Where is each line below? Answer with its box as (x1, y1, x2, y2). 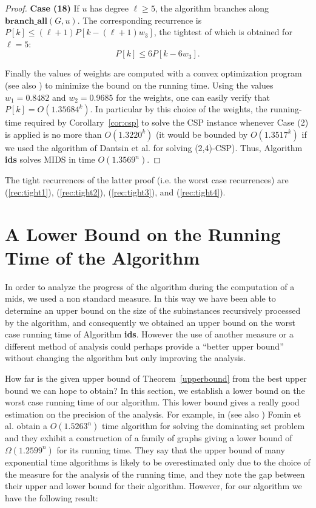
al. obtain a (5, 419, 48, 432)
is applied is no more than (5, 127, 102, 140)
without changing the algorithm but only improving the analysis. (5, 351, 246, 364)
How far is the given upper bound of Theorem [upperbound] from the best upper (5, 372, 307, 384)
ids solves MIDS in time (5, 153, 95, 166)
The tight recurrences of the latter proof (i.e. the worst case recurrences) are (5, 174, 289, 186)
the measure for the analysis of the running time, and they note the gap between (5, 467, 305, 480)
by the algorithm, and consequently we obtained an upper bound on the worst (5, 316, 296, 328)
